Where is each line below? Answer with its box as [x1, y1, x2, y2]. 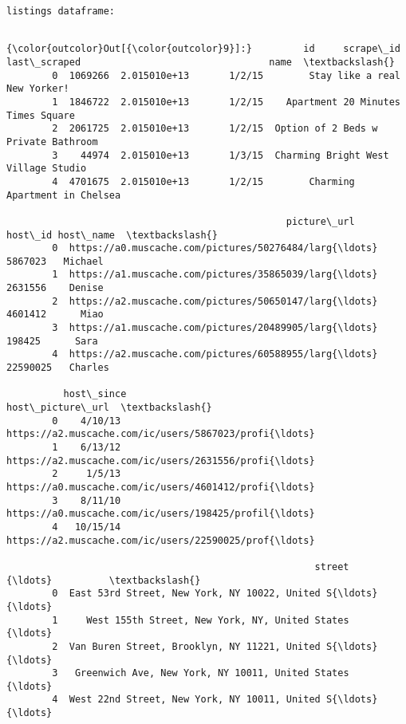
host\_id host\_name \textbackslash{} [6, 229, 218, 241]
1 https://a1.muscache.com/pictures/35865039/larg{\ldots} [52, 269, 378, 281]
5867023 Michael [6, 255, 104, 267]
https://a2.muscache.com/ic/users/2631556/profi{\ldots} [6, 454, 315, 466]
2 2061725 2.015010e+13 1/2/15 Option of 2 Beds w [52, 123, 378, 135]
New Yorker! [6, 83, 69, 95]
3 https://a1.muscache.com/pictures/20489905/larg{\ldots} [52, 322, 378, 334]
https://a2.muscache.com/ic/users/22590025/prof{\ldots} [6, 534, 315, 546]
